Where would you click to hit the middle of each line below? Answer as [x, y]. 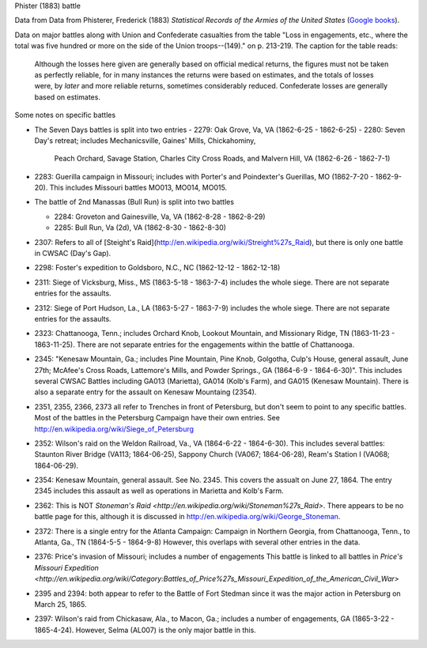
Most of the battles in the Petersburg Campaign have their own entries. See [157, 418]
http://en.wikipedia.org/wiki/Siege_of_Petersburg [114, 429]
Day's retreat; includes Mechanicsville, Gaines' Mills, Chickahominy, [145, 140]
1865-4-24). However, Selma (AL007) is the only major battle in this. [145, 630]
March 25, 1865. [60, 604]
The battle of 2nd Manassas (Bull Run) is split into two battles [134, 202]
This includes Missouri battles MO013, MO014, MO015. [138, 188]
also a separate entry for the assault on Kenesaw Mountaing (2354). [145, 392]
